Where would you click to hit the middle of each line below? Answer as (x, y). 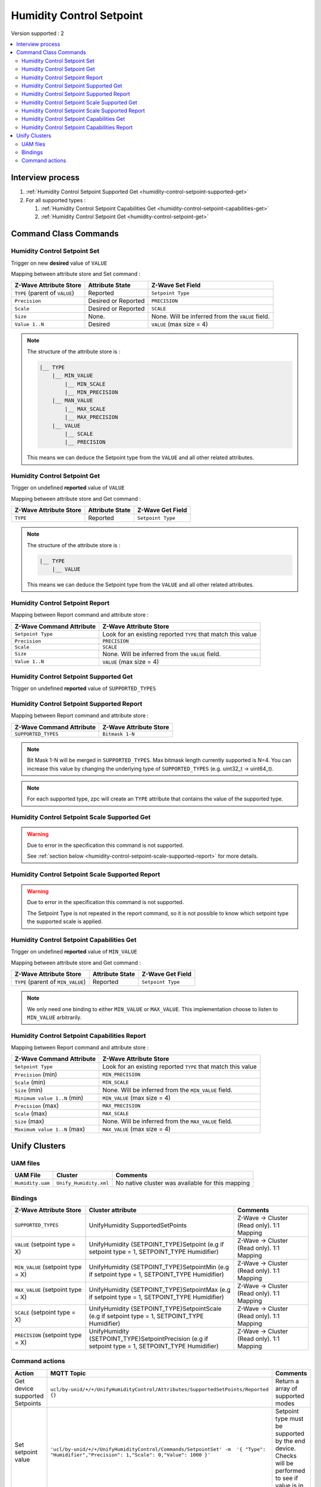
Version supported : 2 (38, 33)
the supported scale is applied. (65, 921)
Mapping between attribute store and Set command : (76, 274)
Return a (287, 1381)
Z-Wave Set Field (176, 286)
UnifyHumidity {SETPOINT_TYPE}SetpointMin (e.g (159, 1267)
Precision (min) (36, 1075)
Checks (286, 1455)
